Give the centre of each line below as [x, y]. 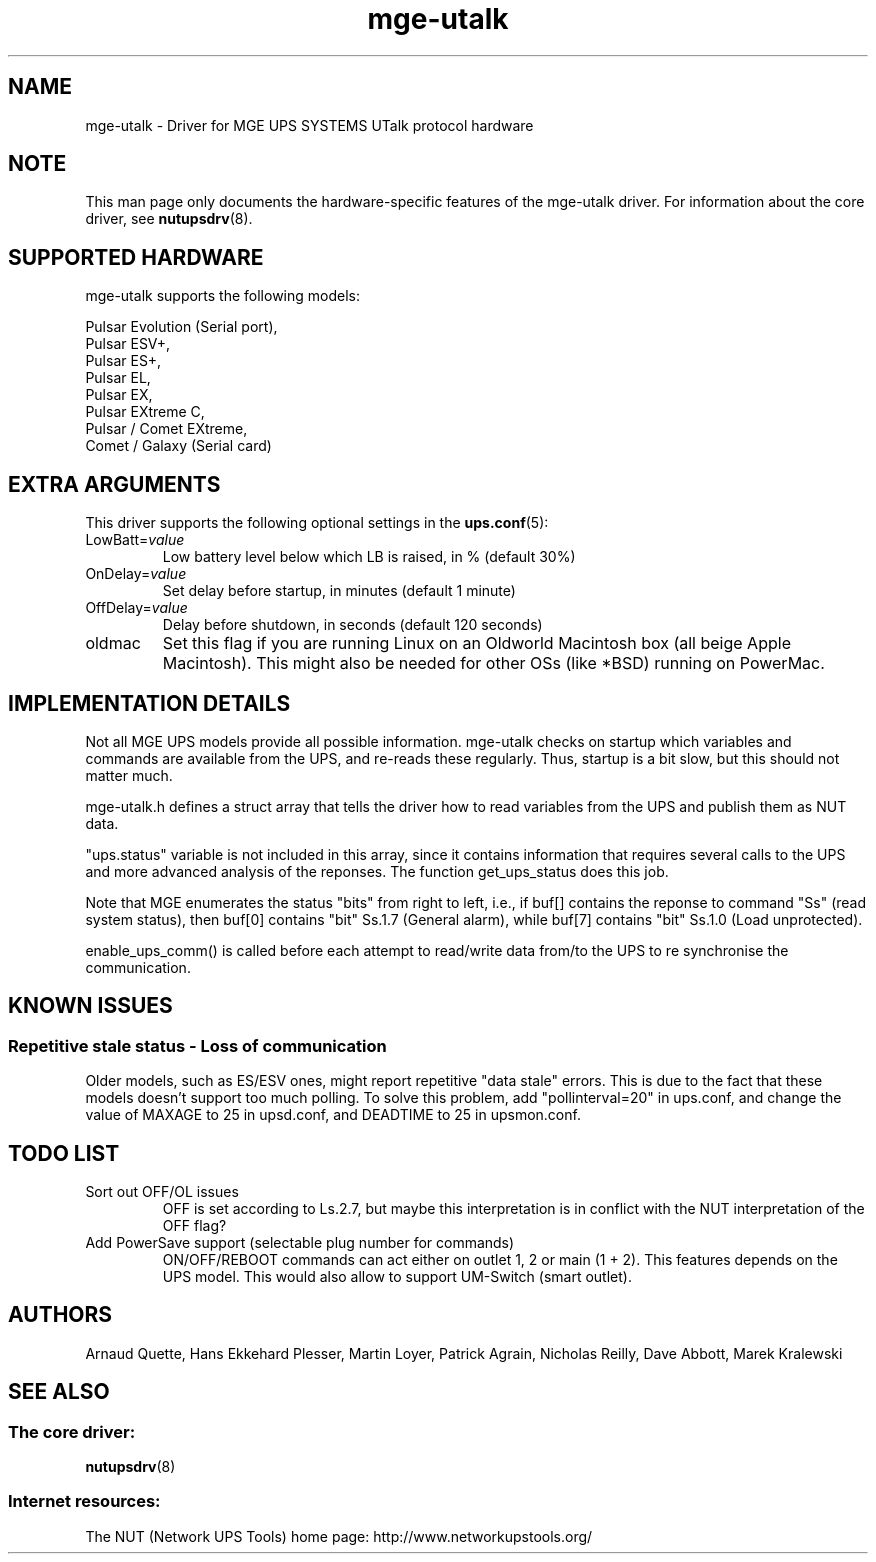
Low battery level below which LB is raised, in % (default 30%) [369, 557]
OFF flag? [194, 1226]
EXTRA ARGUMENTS [114, 484]
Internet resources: [84, 1501]
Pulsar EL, [118, 378]
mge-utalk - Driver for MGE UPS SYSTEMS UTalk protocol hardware [309, 125]
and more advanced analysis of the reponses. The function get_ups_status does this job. [377, 871]
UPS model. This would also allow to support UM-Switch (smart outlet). [397, 1277]
